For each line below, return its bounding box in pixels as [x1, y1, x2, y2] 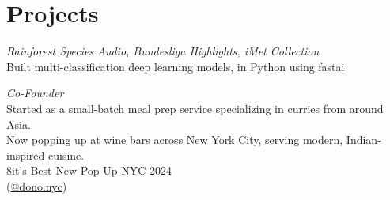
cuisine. [48, 146, 85, 163]
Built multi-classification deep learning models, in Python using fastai [6, 58, 345, 74]
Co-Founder [6, 85, 64, 101]
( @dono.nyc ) [6, 177, 67, 194]
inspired [6, 146, 45, 163]
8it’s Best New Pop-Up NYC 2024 [6, 162, 172, 179]
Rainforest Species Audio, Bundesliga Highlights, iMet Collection [6, 43, 320, 59]
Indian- [346, 131, 381, 148]
